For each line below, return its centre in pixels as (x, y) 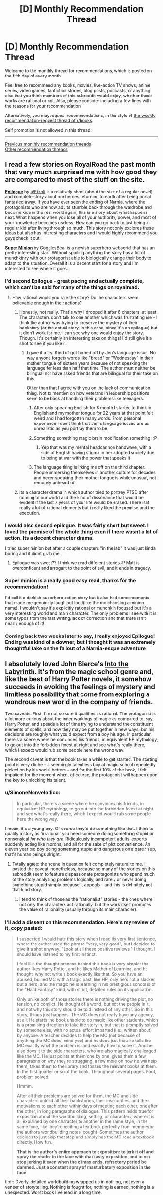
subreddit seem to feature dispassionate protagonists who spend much (83, 874)
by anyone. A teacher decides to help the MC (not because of (79, 1035)
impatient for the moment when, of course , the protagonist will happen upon (81, 775)
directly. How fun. (34, 1142)
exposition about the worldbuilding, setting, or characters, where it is (86, 1116)
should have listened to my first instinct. (57, 954)
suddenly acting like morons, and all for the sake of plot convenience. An (78, 844)
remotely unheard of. (55, 483)
